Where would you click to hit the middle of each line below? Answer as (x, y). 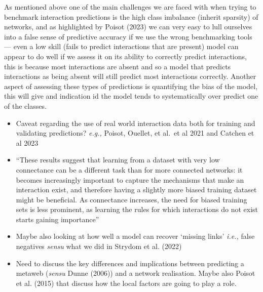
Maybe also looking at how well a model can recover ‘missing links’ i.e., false (135, 236)
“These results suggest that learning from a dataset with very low (118, 160)
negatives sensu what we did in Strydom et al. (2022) (99, 246)
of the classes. (25, 106)
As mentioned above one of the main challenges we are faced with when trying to (130, 7)
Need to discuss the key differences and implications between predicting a (130, 263)
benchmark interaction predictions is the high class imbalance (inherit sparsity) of (131, 16)
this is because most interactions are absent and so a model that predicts (118, 66)
